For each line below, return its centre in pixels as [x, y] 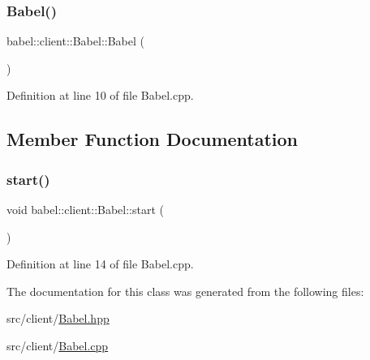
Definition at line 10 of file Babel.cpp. [100, 95]
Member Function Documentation [153, 139]
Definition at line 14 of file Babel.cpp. [100, 264]
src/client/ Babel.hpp [58, 318]
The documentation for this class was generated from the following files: [185, 291]
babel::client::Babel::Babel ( [75, 41]
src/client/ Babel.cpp [58, 345]
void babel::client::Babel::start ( [86, 209]
